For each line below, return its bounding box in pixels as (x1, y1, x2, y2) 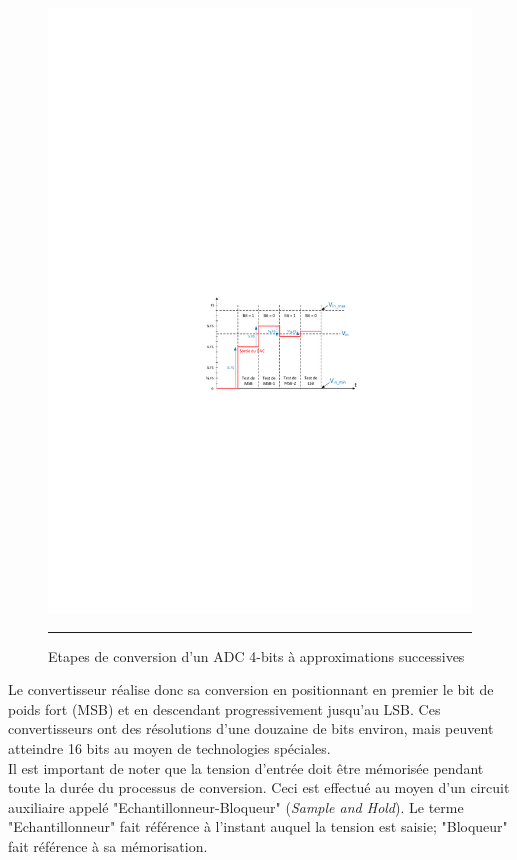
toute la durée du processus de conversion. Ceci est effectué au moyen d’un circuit (8, 777, 510, 798)
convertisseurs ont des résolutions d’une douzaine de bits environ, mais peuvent (8, 718, 494, 739)
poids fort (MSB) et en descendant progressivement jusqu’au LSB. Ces (8, 698, 441, 719)
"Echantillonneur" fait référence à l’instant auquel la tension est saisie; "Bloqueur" (8, 816, 508, 837)
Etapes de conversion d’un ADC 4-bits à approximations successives (48, 645, 465, 666)
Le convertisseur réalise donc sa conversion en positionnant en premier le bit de (8, 679, 494, 700)
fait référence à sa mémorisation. (8, 835, 208, 856)
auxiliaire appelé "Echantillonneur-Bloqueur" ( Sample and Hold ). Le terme (8, 796, 464, 817)
